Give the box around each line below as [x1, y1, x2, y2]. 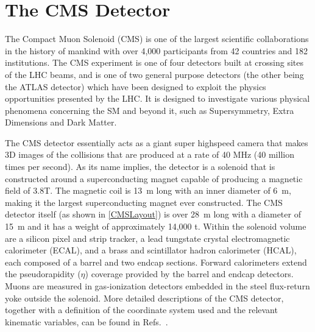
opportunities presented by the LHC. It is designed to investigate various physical [5, 92, 310, 105]
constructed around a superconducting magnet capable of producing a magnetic [5, 172, 303, 185]
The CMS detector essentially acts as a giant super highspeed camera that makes [5, 136, 308, 149]
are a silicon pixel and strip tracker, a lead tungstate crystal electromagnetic [5, 231, 290, 244]
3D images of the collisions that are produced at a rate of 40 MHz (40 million [5, 148, 294, 161]
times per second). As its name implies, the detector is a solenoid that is [5, 160, 275, 173]
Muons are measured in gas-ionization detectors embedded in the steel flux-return [5, 280, 310, 292]
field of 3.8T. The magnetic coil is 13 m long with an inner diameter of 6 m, [5, 184, 291, 197]
